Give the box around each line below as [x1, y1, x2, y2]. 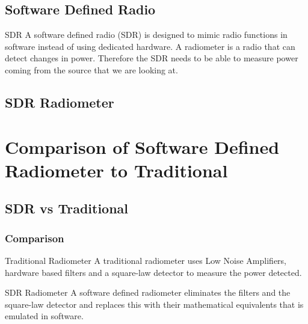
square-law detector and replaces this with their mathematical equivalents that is [5, 298, 304, 310]
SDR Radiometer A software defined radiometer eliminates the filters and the [5, 286, 291, 299]
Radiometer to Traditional [5, 157, 228, 182]
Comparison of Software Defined [5, 134, 280, 159]
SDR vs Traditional [5, 199, 129, 218]
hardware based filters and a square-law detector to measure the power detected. [5, 266, 302, 278]
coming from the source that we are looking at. [5, 63, 178, 76]
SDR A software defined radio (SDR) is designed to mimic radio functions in [5, 28, 288, 41]
